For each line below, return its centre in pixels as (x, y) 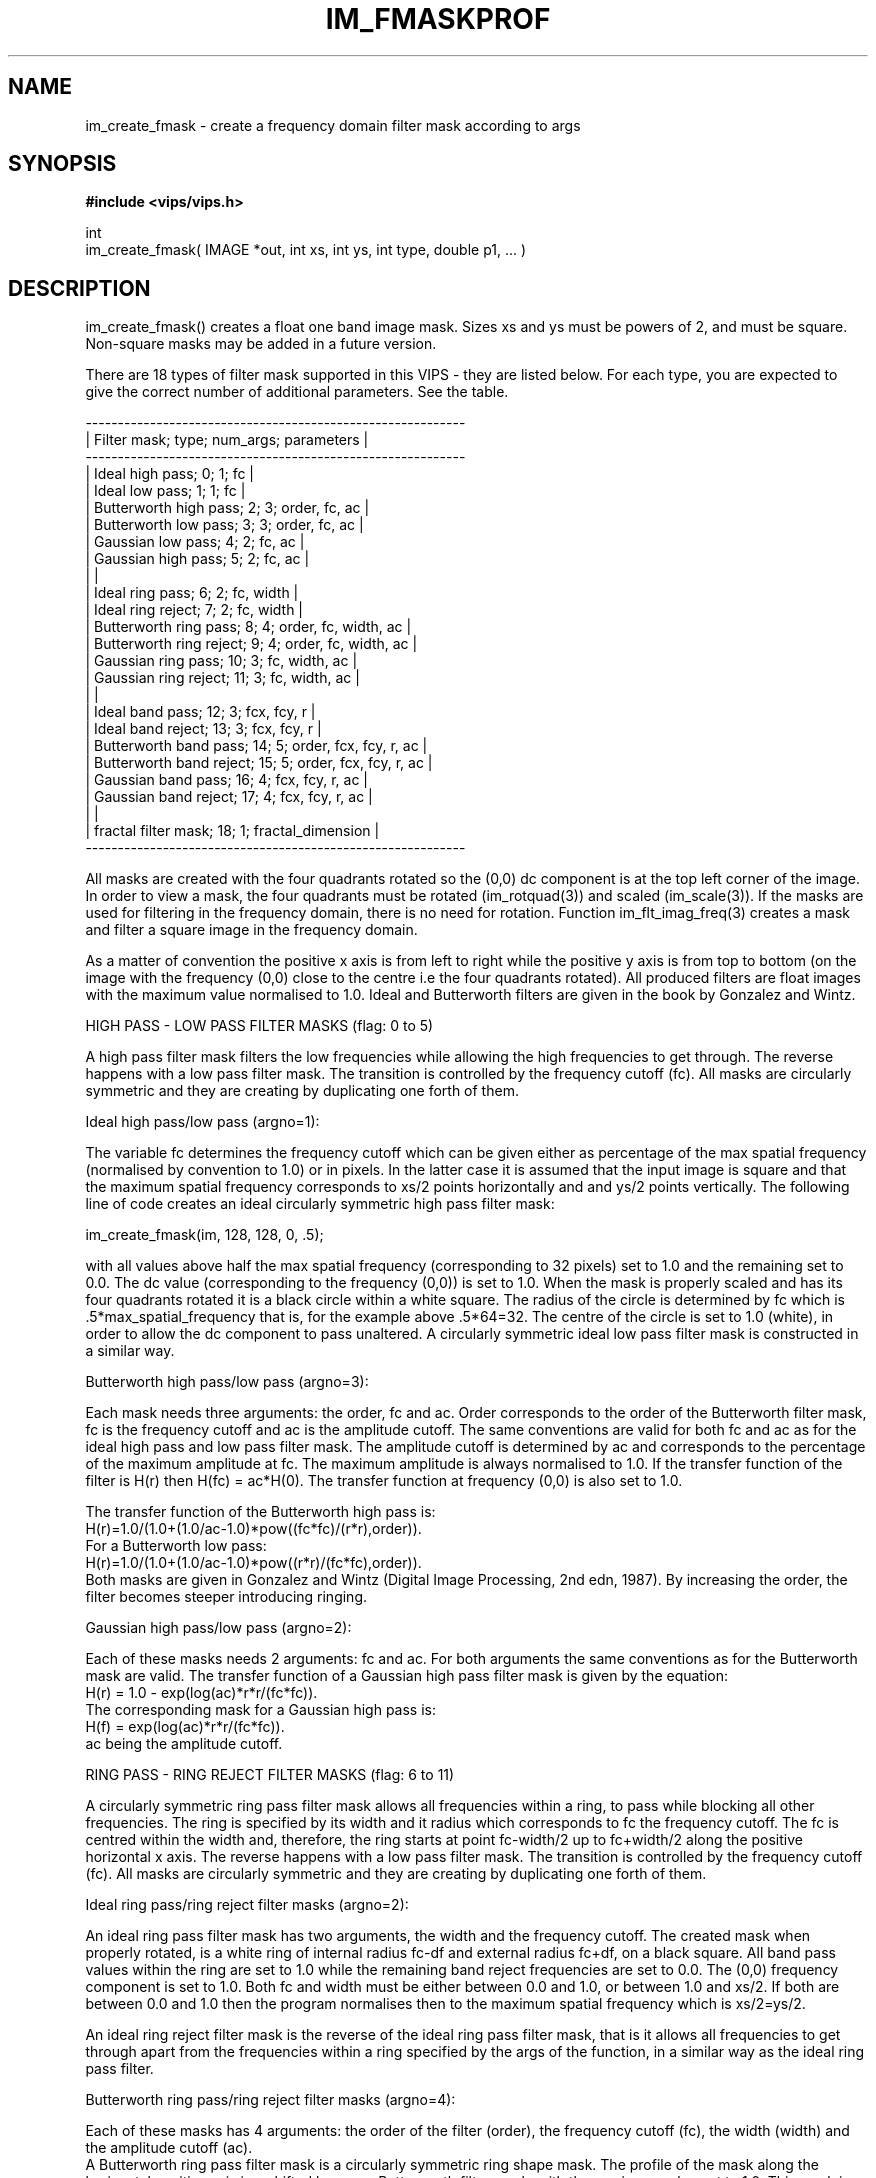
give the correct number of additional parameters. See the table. (297, 392)
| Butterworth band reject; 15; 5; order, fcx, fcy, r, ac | (259, 763)
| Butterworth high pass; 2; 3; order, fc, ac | (227, 508)
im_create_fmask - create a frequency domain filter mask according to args (333, 125)
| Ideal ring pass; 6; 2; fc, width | (192, 593)
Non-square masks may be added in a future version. (261, 344)
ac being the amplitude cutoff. (184, 1744)
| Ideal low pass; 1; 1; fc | (165, 491)
